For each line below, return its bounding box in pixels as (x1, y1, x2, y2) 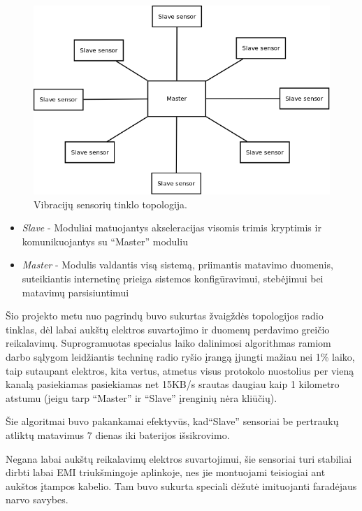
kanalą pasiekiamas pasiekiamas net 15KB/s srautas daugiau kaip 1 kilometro (6, 377, 340, 391)
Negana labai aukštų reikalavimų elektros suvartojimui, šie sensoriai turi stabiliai (6, 451, 352, 466)
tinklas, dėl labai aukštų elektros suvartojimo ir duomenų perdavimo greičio (6, 322, 330, 336)
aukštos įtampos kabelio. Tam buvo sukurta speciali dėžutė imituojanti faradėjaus (6, 478, 357, 493)
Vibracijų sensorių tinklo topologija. (34, 196, 188, 211)
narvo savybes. (6, 492, 68, 507)
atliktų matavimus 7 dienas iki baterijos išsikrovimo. (6, 427, 230, 442)
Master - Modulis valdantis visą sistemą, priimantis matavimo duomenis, (22, 257, 333, 272)
